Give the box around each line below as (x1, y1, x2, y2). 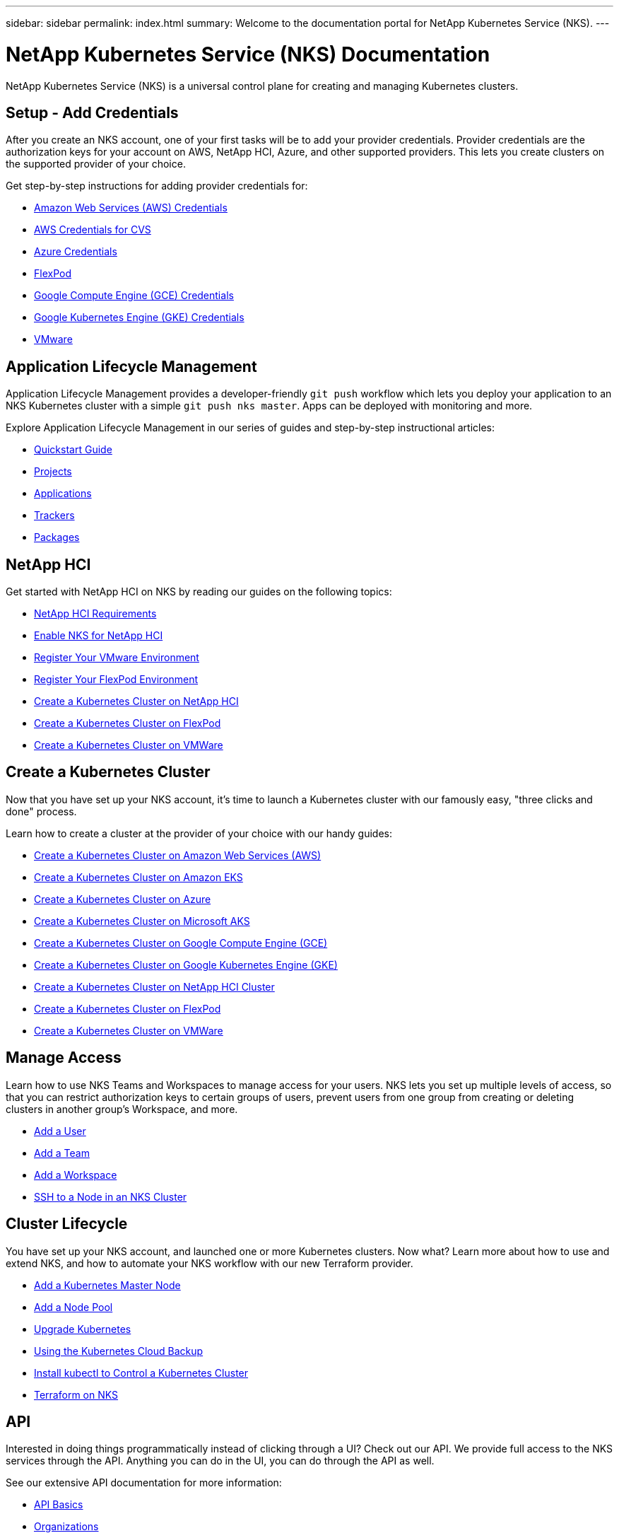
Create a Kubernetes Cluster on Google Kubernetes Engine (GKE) (34, 958, 338, 971)
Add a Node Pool (34, 1300, 113, 1313)
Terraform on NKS (34, 1388, 118, 1401)
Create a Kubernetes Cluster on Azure (34, 892, 211, 905)
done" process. (6, 805, 77, 817)
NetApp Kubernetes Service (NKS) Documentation (6, 42, 490, 66)
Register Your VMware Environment (34, 651, 199, 664)
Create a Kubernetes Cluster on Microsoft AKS (34, 914, 250, 927)
